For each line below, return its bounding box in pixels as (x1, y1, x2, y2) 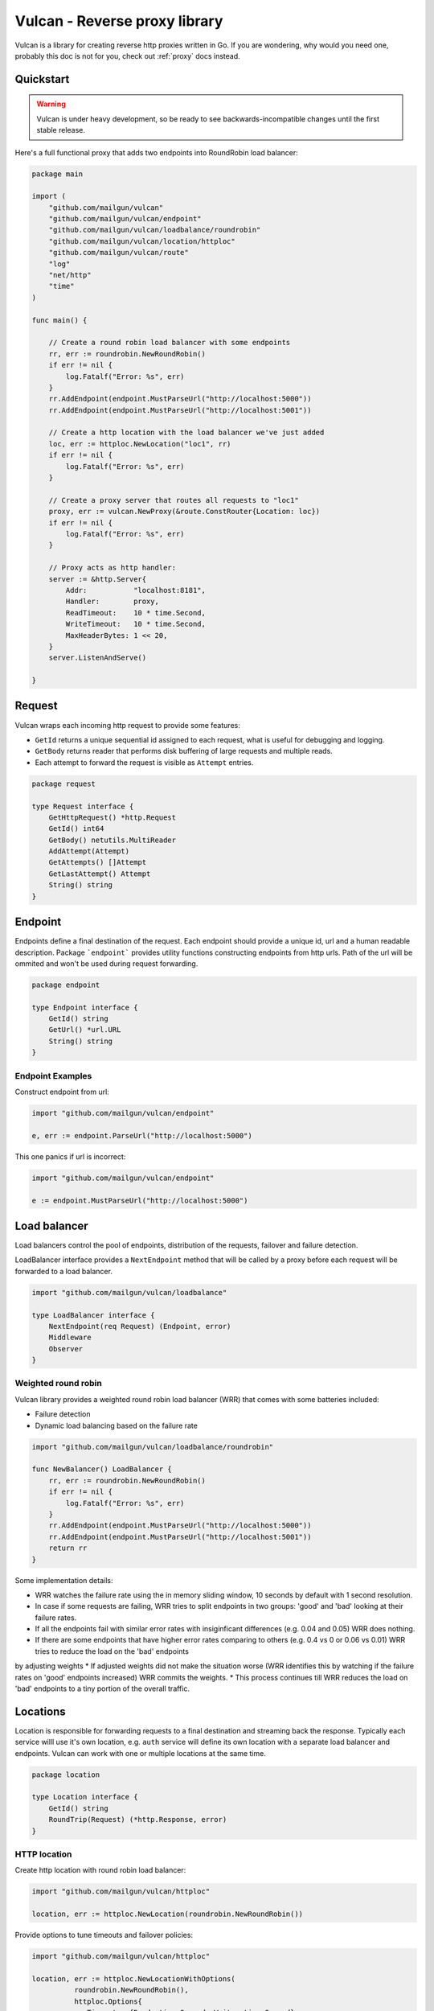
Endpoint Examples (14, 1070, 92, 1081)
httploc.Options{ (73, 1997, 142, 2006)
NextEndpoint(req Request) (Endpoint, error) (48, 1322, 231, 1330)
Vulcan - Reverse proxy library (14, 12, 223, 30)
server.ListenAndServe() (48, 653, 147, 663)
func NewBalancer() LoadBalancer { (31, 1465, 172, 1474)
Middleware (48, 1333, 92, 1343)
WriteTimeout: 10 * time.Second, (65, 619, 207, 629)
